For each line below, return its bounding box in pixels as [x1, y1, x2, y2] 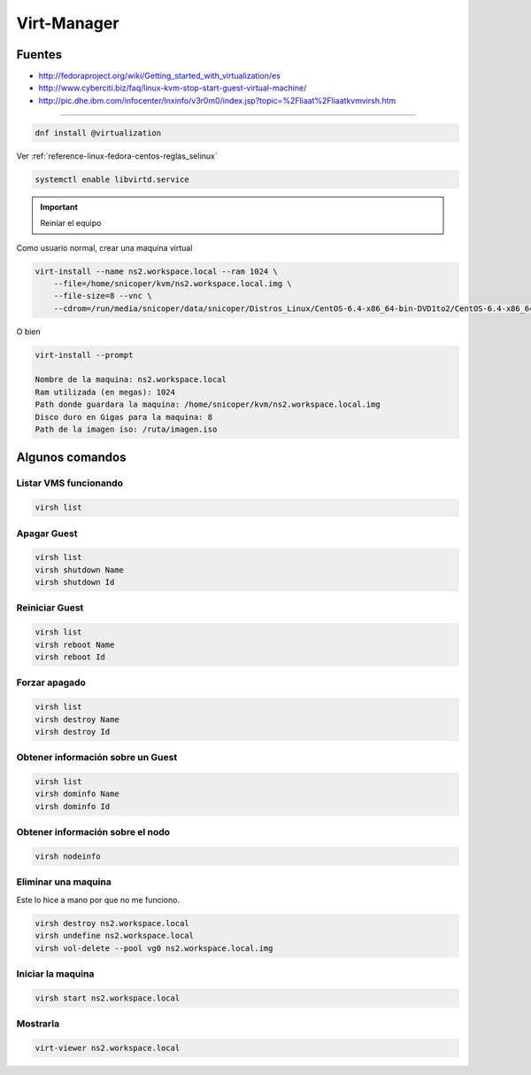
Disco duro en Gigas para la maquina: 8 [35, 412, 212, 422]
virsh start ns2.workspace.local [35, 993, 181, 1003]
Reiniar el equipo [40, 218, 102, 229]
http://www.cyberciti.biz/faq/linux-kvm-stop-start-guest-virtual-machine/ [38, 82, 307, 93]
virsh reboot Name [35, 639, 115, 650]
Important [40, 201, 79, 212]
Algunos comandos [16, 450, 127, 465]
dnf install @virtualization [35, 128, 162, 137]
